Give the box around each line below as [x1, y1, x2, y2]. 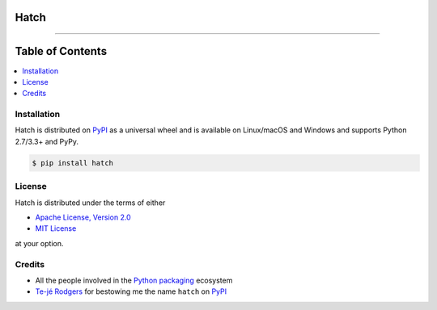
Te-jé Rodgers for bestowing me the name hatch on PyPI [35, 287, 227, 296]
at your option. [15, 238, 64, 248]
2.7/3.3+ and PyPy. [15, 136, 78, 146]
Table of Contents [15, 44, 108, 58]
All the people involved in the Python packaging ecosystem [35, 275, 233, 285]
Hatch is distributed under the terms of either [15, 198, 166, 207]
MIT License [35, 224, 77, 233]
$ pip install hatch [32, 158, 113, 167]
